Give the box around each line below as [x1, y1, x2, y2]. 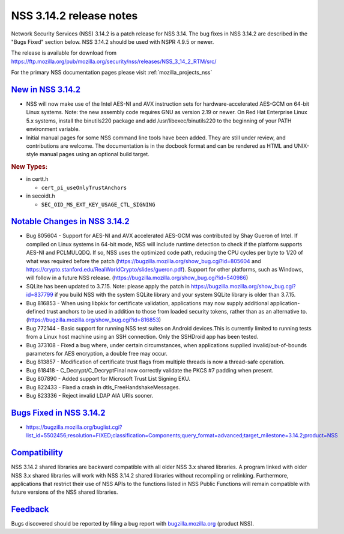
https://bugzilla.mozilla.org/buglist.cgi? [26, 423, 122, 431]
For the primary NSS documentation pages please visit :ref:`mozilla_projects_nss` [11, 69, 213, 76]
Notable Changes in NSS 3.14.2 [11, 216, 130, 226]
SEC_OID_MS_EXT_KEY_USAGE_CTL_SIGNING [41, 201, 155, 208]
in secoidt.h [26, 192, 55, 199]
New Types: [11, 163, 48, 171]
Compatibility [11, 448, 63, 458]
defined [26, 308, 46, 315]
